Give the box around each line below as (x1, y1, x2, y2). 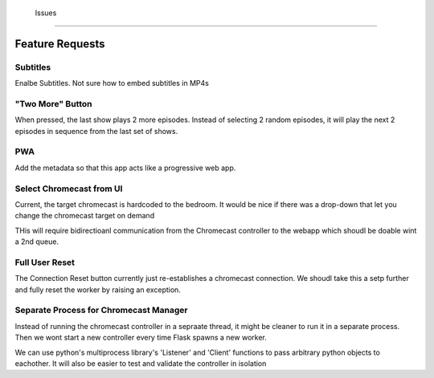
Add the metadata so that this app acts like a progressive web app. (14, 163, 236, 173)
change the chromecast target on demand (14, 211, 155, 221)
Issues (35, 8, 57, 18)
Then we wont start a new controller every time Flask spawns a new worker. (14, 333, 267, 343)
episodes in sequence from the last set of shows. (14, 126, 178, 136)
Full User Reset (14, 257, 76, 268)
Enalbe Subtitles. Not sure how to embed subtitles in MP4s (14, 79, 209, 88)
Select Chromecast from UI (14, 183, 123, 194)
